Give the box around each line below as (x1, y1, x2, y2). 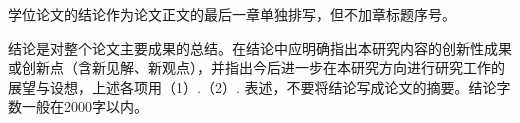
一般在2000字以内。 (21, 96, 148, 117)
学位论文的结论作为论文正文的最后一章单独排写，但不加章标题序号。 (8, 4, 456, 24)
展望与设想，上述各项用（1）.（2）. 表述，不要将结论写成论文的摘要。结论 (8, 76, 497, 97)
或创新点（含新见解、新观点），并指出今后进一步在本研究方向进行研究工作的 (8, 57, 505, 78)
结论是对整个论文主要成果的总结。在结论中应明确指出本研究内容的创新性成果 (8, 37, 512, 58)
